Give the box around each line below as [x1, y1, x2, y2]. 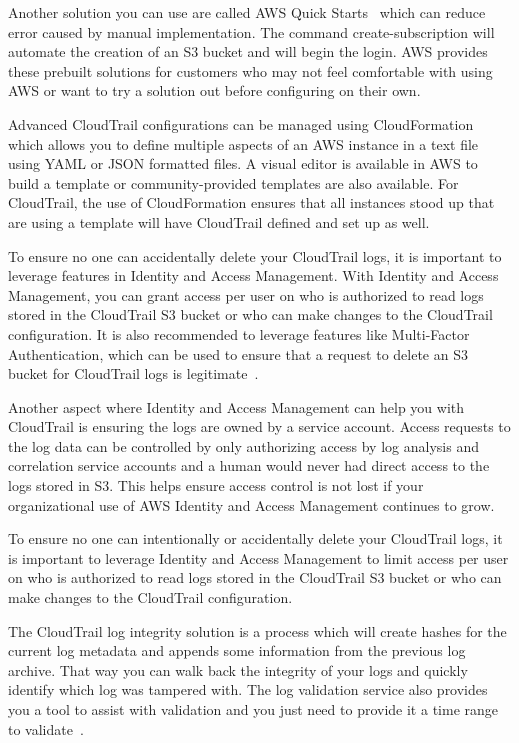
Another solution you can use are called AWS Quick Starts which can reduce [8, 2, 486, 22]
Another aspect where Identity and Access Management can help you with [8, 396, 465, 417]
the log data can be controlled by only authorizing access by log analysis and [8, 435, 479, 456]
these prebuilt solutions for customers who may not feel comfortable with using [8, 60, 493, 81]
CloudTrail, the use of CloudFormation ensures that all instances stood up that [8, 192, 495, 213]
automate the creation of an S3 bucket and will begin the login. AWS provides [8, 41, 488, 62]
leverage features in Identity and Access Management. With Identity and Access [8, 265, 499, 286]
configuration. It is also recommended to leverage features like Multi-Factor [8, 323, 470, 344]
